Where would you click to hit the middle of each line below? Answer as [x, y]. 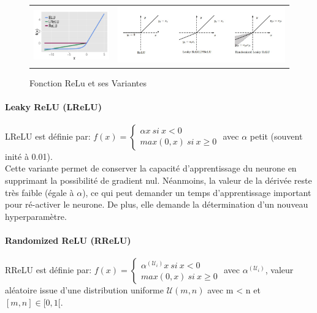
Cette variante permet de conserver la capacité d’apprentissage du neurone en [151, 168]
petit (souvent [276, 136]
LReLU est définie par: [48, 136]
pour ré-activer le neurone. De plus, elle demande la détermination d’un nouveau [157, 204]
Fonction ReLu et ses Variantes [88, 82]
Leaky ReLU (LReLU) [53, 106]
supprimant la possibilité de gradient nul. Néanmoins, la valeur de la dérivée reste [158, 180]
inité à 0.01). [29, 156]
